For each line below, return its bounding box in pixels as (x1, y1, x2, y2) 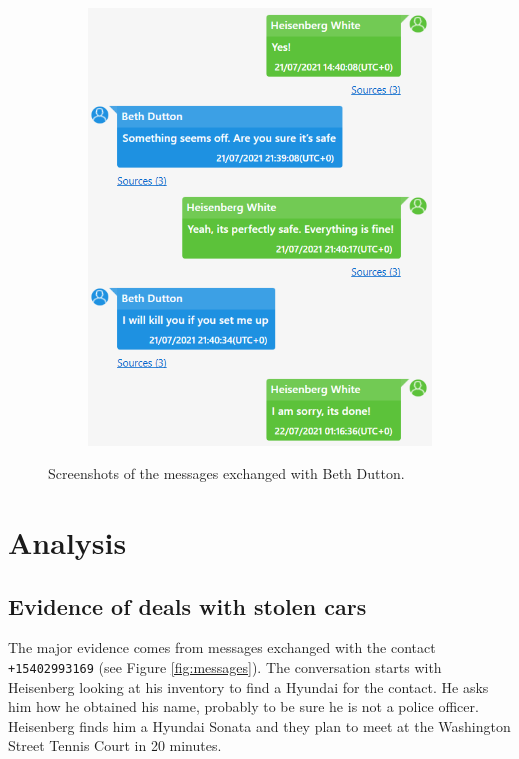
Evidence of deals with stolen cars (8, 590, 367, 621)
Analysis (8, 522, 127, 562)
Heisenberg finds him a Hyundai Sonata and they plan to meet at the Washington (8, 715, 511, 736)
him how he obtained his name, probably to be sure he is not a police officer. (8, 696, 479, 717)
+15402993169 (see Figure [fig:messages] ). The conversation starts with (8, 656, 442, 677)
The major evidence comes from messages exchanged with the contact (8, 637, 436, 658)
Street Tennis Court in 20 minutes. (8, 735, 222, 756)
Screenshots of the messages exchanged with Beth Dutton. (48, 463, 405, 484)
